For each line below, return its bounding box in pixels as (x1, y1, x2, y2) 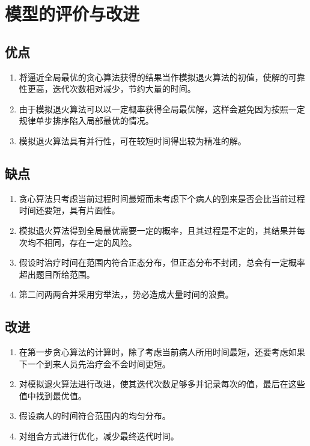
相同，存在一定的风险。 (44, 236, 137, 248)
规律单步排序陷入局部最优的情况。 (19, 114, 154, 127)
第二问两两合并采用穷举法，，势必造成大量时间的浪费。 (19, 288, 234, 301)
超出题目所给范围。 (19, 267, 95, 280)
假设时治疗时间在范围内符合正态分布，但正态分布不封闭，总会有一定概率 (19, 256, 305, 269)
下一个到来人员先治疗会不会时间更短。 (19, 357, 171, 370)
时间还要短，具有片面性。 (19, 204, 120, 216)
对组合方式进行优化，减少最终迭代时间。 (19, 430, 179, 442)
